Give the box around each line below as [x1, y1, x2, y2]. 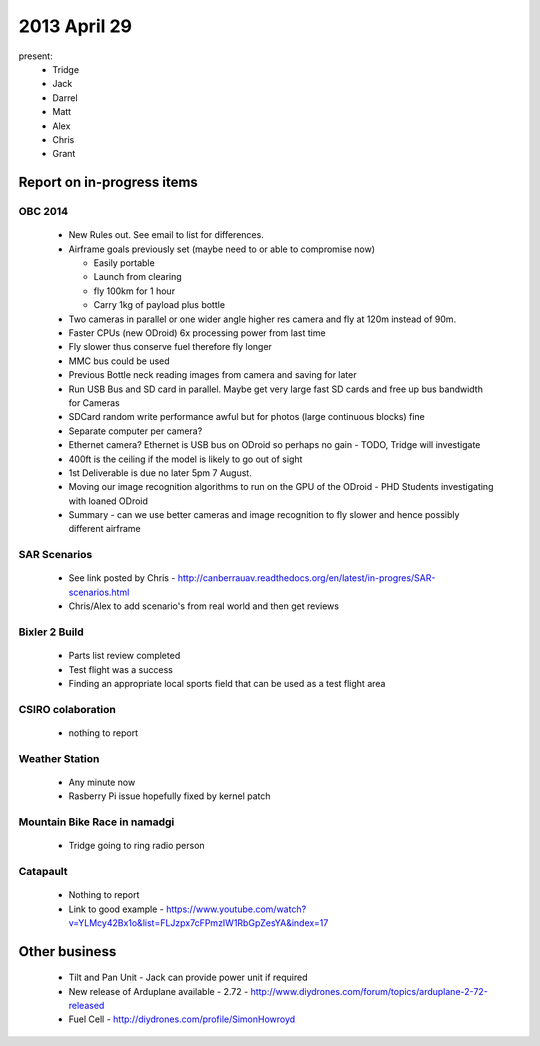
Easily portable [93, 257, 155, 269]
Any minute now [68, 776, 136, 788]
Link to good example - [68, 903, 164, 915]
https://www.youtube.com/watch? [165, 903, 307, 915]
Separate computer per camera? [68, 425, 203, 437]
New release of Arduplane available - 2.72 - [68, 985, 249, 997]
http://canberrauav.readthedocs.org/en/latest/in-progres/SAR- [177, 572, 436, 584]
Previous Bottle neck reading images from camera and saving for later [68, 369, 357, 381]
